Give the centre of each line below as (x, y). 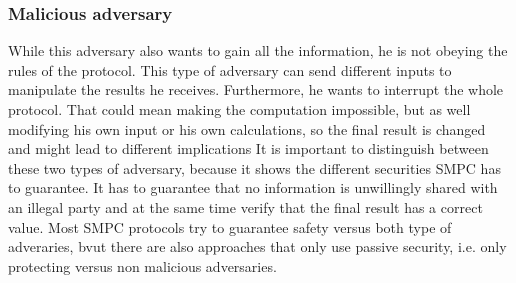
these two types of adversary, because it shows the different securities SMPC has (254, 167)
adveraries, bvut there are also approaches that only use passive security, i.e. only (257, 246)
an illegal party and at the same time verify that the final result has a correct (245, 206)
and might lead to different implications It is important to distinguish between (248, 148)
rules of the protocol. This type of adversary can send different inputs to (230, 69)
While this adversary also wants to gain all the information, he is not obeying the (258, 50)
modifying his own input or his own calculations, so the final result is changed (247, 128)
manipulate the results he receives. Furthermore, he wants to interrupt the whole (256, 89)
